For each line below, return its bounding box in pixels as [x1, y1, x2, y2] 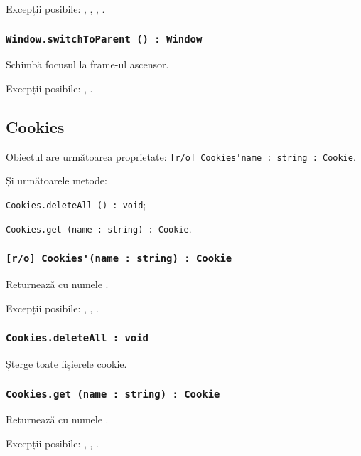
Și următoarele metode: [6, 173, 107, 188]
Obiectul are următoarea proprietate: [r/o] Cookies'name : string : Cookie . [6, 149, 356, 164]
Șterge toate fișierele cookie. [6, 356, 127, 371]
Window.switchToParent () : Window [6, 33, 203, 45]
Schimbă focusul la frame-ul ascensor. [6, 57, 169, 72]
